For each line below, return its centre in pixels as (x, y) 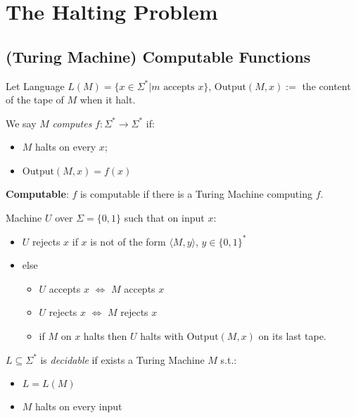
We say (21, 123)
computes (72, 123)
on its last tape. (292, 336)
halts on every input (79, 406)
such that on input (164, 217)
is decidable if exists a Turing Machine (122, 359)
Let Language (35, 85)
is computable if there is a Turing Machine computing (196, 193)
